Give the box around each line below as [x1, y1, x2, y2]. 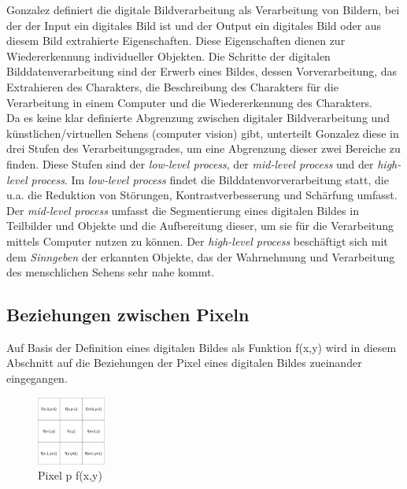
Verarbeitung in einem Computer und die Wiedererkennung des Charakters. [6, 94, 372, 110]
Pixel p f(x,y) [38, 467, 102, 483]
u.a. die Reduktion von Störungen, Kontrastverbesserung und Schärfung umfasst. [6, 187, 398, 203]
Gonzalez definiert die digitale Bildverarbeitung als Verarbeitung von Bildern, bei [6, 2, 400, 17]
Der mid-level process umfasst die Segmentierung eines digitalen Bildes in [6, 202, 359, 218]
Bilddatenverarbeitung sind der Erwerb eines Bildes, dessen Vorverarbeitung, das [6, 63, 398, 80]
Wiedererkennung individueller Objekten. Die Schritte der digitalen [6, 47, 331, 64]
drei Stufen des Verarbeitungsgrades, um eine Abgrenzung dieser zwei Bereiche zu [6, 140, 401, 157]
